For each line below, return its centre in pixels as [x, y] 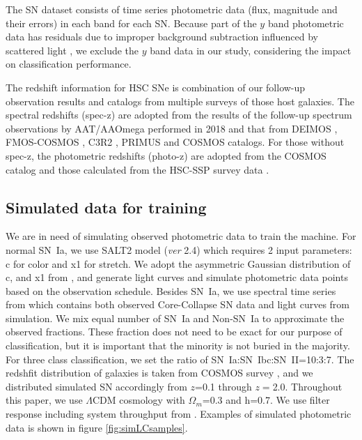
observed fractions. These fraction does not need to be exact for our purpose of [174, 332]
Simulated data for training [106, 207]
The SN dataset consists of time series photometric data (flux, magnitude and [172, 9]
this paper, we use [44, 400]
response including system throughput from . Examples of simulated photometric [179, 414]
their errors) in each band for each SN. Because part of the [131, 23]
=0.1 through [223, 386]
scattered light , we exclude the [72, 50]
